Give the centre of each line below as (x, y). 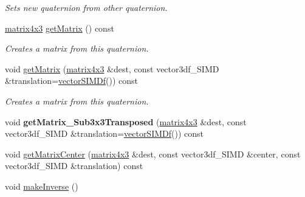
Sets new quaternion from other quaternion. (86, 7)
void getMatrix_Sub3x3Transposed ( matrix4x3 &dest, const (126, 121)
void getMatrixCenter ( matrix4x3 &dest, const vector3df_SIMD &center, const (153, 154)
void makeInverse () (42, 186)
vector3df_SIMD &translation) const (74, 166)
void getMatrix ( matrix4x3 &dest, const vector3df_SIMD (112, 68)
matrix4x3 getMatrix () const (60, 28)
